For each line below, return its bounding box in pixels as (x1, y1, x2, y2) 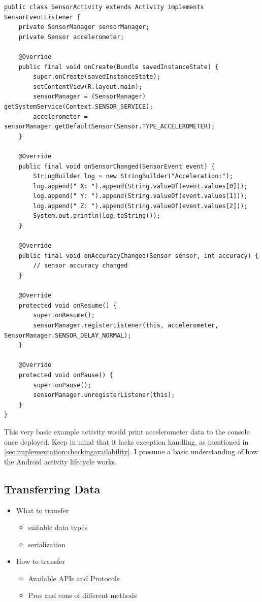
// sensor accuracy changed (33, 262, 128, 270)
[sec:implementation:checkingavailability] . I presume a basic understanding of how (4, 446, 258, 457)
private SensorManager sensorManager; (18, 23, 150, 31)
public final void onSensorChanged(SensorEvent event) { (18, 162, 215, 170)
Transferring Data (4, 481, 101, 496)
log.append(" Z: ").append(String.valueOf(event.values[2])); (33, 202, 248, 210)
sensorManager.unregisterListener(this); (33, 391, 175, 399)
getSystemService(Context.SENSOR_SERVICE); (4, 103, 153, 110)
